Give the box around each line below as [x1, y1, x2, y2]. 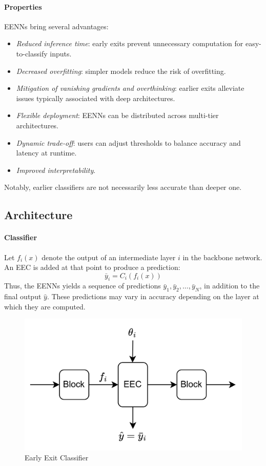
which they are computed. [4, 301, 86, 312]
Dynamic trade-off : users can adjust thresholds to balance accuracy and [16, 137, 241, 148]
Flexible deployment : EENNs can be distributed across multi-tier [16, 110, 219, 121]
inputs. [50, 48, 72, 59]
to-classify [16, 48, 48, 59]
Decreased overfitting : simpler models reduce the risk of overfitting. [16, 65, 226, 76]
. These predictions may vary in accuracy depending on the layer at [47, 291, 259, 302]
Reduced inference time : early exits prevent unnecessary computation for [16, 38, 243, 49]
